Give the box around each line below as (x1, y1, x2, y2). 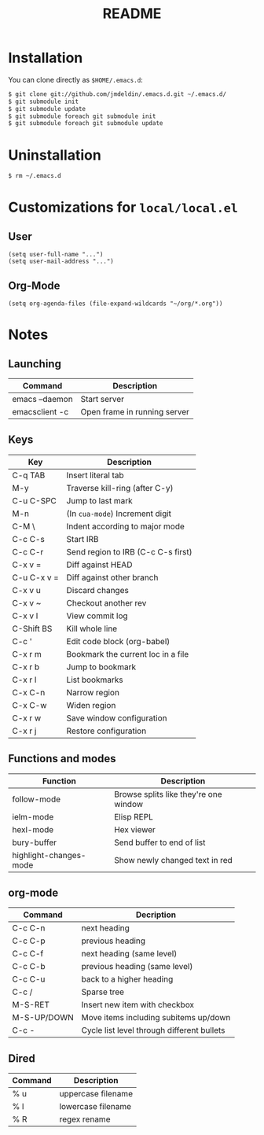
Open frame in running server (80, 406, 190, 417)
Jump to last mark (66, 495, 134, 506)
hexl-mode (12, 824, 54, 835)
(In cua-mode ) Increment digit (66, 508, 171, 519)
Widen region (66, 699, 116, 710)
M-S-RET (12, 1000, 49, 1011)
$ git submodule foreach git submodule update (8, 120, 163, 127)
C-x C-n (12, 687, 46, 698)
